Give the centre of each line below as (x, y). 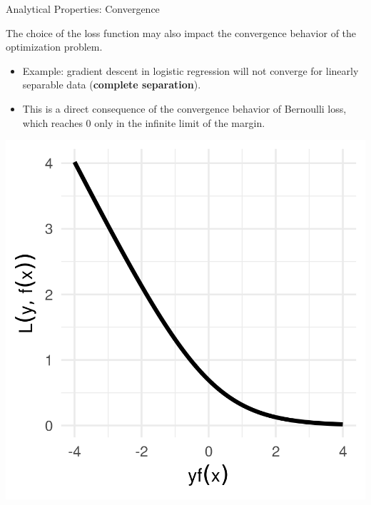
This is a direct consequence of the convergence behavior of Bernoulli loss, (184, 108)
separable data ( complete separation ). (112, 85)
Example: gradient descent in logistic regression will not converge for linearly (190, 70)
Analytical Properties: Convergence (83, 9)
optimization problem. (54, 47)
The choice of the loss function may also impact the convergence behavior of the (181, 32)
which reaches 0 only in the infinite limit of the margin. (144, 122)
